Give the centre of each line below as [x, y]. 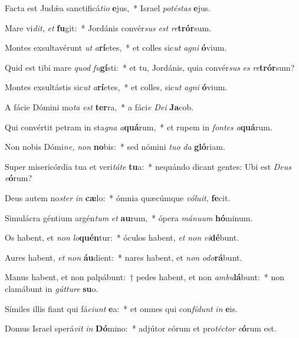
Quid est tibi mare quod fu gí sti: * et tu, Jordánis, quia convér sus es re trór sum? [150, 67]
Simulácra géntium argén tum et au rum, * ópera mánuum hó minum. [129, 217]
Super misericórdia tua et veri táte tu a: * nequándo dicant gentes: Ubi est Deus [148, 166]
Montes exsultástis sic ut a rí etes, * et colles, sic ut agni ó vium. [116, 87]
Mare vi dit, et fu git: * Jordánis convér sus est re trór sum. [108, 27]
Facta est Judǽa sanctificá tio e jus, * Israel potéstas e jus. [108, 8]
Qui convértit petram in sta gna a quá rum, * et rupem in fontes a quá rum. [139, 127]
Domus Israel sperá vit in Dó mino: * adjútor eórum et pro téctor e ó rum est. [141, 328]
